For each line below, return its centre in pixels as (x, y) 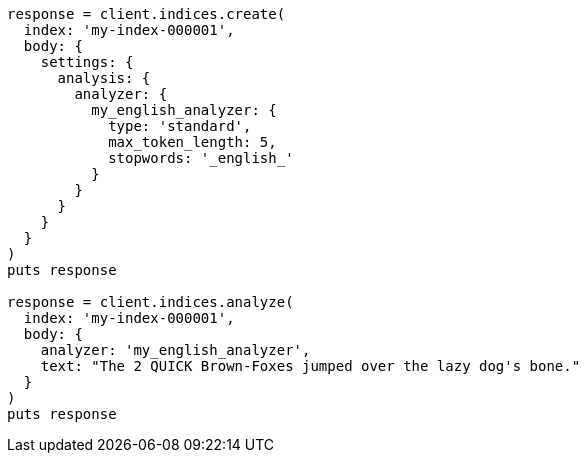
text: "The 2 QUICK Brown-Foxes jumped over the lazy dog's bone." (310, 366)
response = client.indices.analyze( (150, 302)
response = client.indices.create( (146, 14)
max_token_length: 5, (192, 142)
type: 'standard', (180, 126)
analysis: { (104, 78)
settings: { (87, 62)
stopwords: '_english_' (201, 158)
